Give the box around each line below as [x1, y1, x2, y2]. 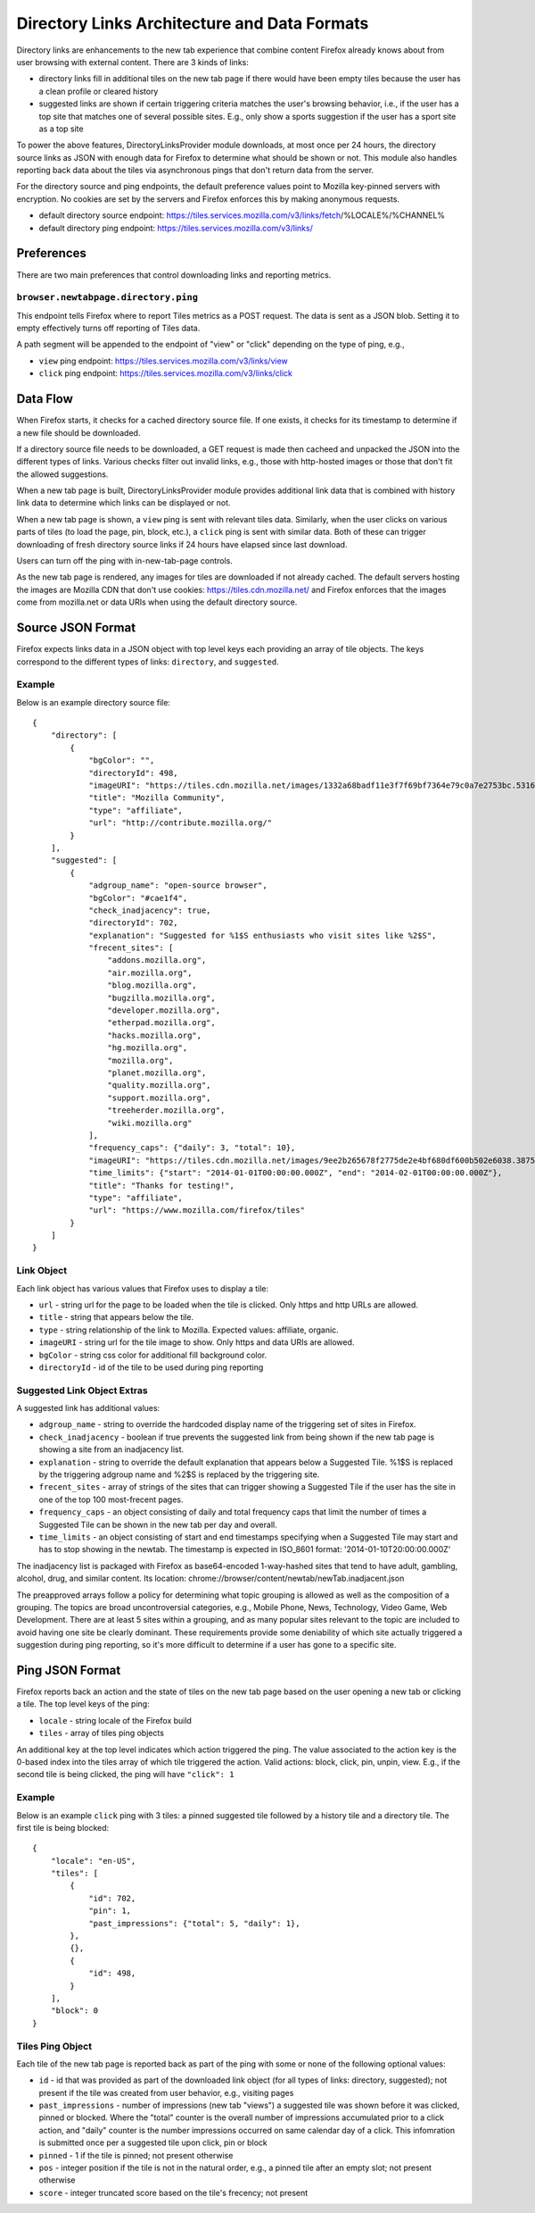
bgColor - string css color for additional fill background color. [38, 1349, 267, 1360]
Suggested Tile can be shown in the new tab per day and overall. [38, 1519, 277, 1530]
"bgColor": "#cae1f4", [88, 893, 188, 903]
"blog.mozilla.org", [107, 981, 198, 990]
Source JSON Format [16, 621, 136, 636]
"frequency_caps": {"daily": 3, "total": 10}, [88, 1143, 296, 1153]
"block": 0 [50, 2006, 99, 2016]
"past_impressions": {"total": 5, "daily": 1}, [88, 1918, 300, 1928]
